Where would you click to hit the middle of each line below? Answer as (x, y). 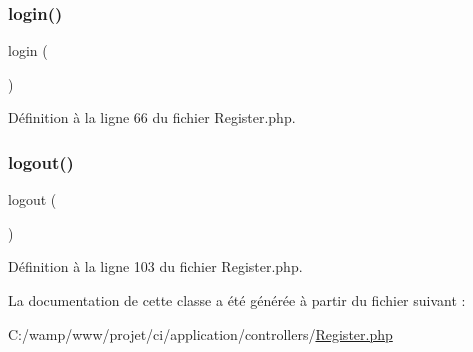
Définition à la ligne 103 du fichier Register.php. (155, 266)
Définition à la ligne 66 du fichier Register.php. (152, 117)
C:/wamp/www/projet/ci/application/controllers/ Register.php (200, 333)
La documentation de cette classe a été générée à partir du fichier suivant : (237, 300)
